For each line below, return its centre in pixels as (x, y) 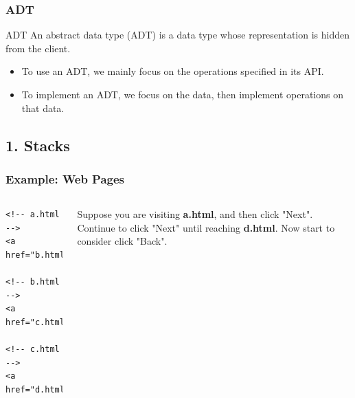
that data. (43, 108)
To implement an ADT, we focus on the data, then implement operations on (182, 94)
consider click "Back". (122, 241)
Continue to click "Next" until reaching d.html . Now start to (206, 227)
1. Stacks (38, 145)
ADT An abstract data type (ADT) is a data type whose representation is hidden (177, 35)
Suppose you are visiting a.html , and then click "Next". (195, 214)
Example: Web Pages (65, 178)
